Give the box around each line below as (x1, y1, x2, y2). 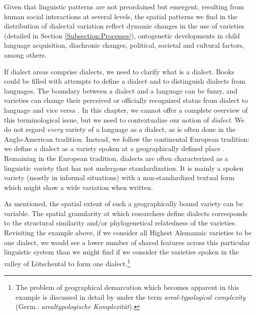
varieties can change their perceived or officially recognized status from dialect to (4, 95, 248, 105)
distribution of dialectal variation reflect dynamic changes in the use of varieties (4, 21, 245, 31)
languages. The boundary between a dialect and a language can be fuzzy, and (4, 85, 238, 95)
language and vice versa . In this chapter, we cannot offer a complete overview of (4, 104, 248, 115)
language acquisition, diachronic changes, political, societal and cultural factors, (4, 40, 245, 50)
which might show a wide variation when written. (4, 182, 153, 192)
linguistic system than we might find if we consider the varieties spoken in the (4, 247, 239, 257)
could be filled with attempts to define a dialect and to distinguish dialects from (4, 76, 246, 86)
